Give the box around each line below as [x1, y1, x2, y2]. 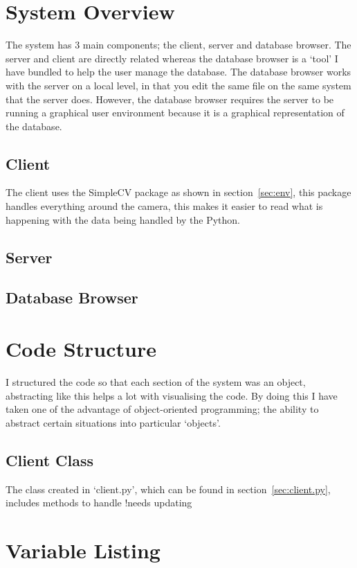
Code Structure [6, 335, 156, 363]
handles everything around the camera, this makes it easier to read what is [6, 199, 323, 213]
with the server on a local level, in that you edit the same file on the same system [6, 78, 351, 92]
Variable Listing [6, 535, 161, 564]
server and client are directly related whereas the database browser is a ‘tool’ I [6, 51, 338, 65]
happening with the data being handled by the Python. [6, 212, 240, 227]
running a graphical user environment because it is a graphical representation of [6, 105, 345, 120]
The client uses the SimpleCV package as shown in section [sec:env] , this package [6, 185, 351, 199]
